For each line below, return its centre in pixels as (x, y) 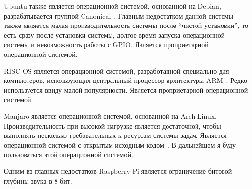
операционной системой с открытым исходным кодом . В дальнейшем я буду (120, 145)
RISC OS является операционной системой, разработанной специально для (117, 70)
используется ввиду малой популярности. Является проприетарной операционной (126, 90)
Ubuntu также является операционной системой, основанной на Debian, (112, 6)
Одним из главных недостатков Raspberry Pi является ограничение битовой (118, 171)
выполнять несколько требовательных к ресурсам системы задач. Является (115, 135)
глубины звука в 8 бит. (38, 180)
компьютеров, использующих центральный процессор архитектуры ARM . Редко (126, 80)
